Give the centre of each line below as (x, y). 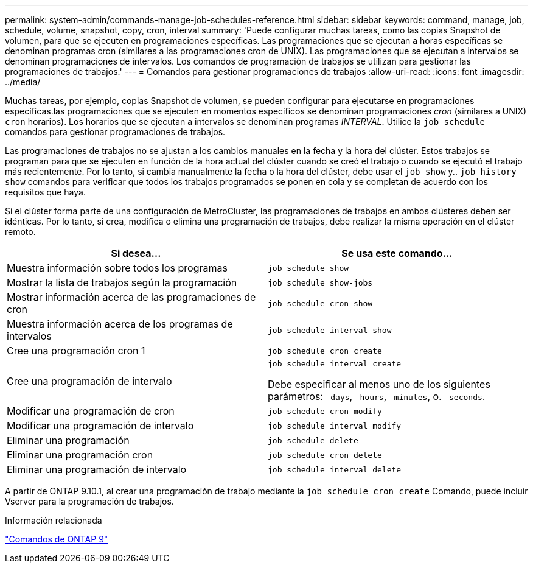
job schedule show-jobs (320, 282)
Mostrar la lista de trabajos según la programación (122, 282)
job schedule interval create (335, 364)
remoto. (20, 232)
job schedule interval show (330, 330)
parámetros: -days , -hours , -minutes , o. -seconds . (377, 396)
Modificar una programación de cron (91, 411)
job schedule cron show (320, 303)
